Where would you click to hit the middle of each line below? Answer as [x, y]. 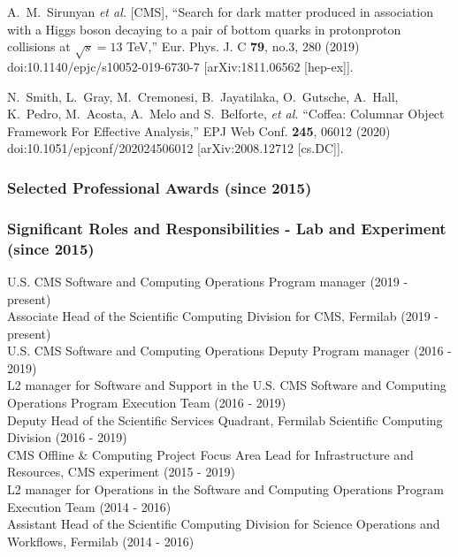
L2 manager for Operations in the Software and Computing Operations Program [225, 489]
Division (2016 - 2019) [67, 437]
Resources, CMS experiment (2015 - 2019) [121, 472]
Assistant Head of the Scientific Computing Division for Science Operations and [224, 524]
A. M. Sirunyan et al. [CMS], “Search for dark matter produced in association [220, 11]
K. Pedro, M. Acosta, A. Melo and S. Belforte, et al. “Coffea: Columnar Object [226, 114]
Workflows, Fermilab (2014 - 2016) [101, 541]
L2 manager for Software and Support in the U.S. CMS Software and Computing [227, 385]
